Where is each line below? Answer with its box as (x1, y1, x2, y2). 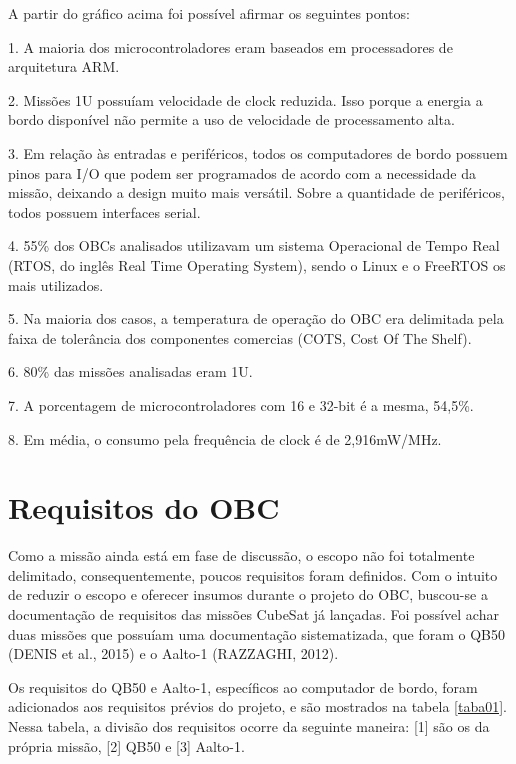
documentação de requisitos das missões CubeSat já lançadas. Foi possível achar (8, 604, 499, 624)
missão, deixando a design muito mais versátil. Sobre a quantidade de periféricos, (8, 182, 505, 203)
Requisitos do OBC (8, 487, 280, 528)
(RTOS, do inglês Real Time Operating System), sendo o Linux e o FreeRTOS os (8, 254, 506, 275)
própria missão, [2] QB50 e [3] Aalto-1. (8, 735, 245, 756)
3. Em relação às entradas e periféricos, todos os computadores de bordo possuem (8, 142, 508, 163)
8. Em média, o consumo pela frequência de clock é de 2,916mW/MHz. (8, 428, 442, 449)
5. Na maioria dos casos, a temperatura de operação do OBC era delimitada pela (8, 308, 504, 329)
